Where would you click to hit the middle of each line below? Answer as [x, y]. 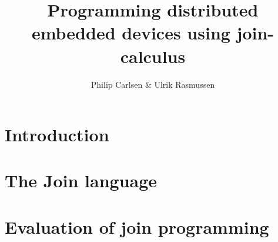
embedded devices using [131, 33]
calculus [153, 56]
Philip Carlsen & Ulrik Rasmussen [153, 84]
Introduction [57, 135]
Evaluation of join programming [137, 226]
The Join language [81, 180]
